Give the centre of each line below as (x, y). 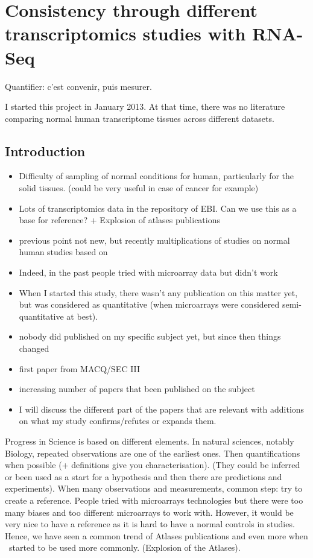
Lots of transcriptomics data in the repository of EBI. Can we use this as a (158, 208)
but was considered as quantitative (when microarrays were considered (149, 304)
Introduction (45, 151)
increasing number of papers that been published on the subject (137, 389)
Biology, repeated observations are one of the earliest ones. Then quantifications (153, 453)
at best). (82, 316)
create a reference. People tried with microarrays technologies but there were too (154, 500)
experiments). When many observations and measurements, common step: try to (154, 488)
